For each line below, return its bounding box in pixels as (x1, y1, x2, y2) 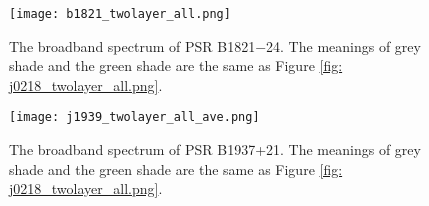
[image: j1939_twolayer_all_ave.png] (9, 110, 260, 125)
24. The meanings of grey (266, 35, 421, 56)
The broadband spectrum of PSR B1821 (9, 35, 256, 56)
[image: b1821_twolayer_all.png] (9, 7, 231, 21)
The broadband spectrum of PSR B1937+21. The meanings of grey (9, 139, 421, 160)
